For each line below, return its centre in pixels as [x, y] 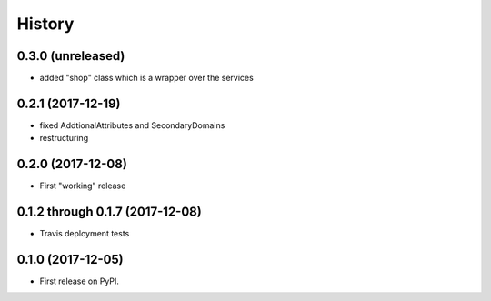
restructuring [64, 138]
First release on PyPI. [80, 281]
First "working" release [83, 186]
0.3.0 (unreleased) [71, 56]
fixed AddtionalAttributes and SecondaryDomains [132, 125]
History [45, 24]
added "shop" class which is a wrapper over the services [146, 78]
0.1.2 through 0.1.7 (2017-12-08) [109, 212]
